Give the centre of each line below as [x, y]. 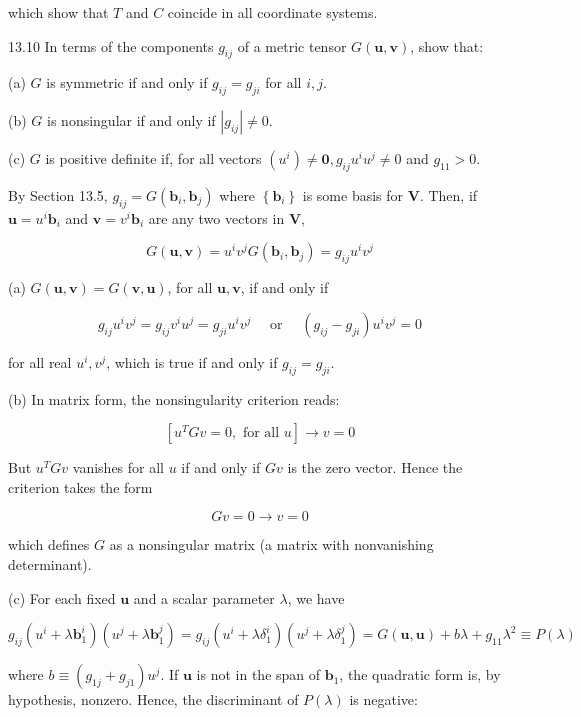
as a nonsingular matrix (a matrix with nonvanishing [271, 544]
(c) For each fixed [62, 597]
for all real [40, 361]
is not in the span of [258, 674]
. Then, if [448, 194]
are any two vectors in [216, 217]
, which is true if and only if [192, 361]
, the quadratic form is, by [420, 674]
